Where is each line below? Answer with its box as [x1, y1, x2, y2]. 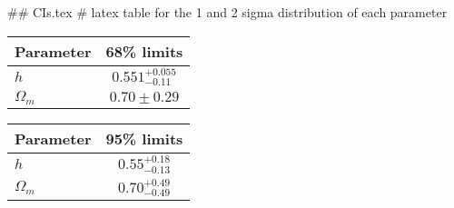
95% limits [105, 128, 183, 150]
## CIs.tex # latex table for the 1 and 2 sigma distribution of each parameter [7, 3, 448, 21]
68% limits [105, 40, 183, 62]
